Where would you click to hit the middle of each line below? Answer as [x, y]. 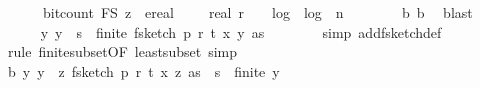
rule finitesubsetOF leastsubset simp [122, 51]
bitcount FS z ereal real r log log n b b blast [257, 12]
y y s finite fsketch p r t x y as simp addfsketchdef [241, 31]
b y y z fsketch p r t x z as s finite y [143, 70]
